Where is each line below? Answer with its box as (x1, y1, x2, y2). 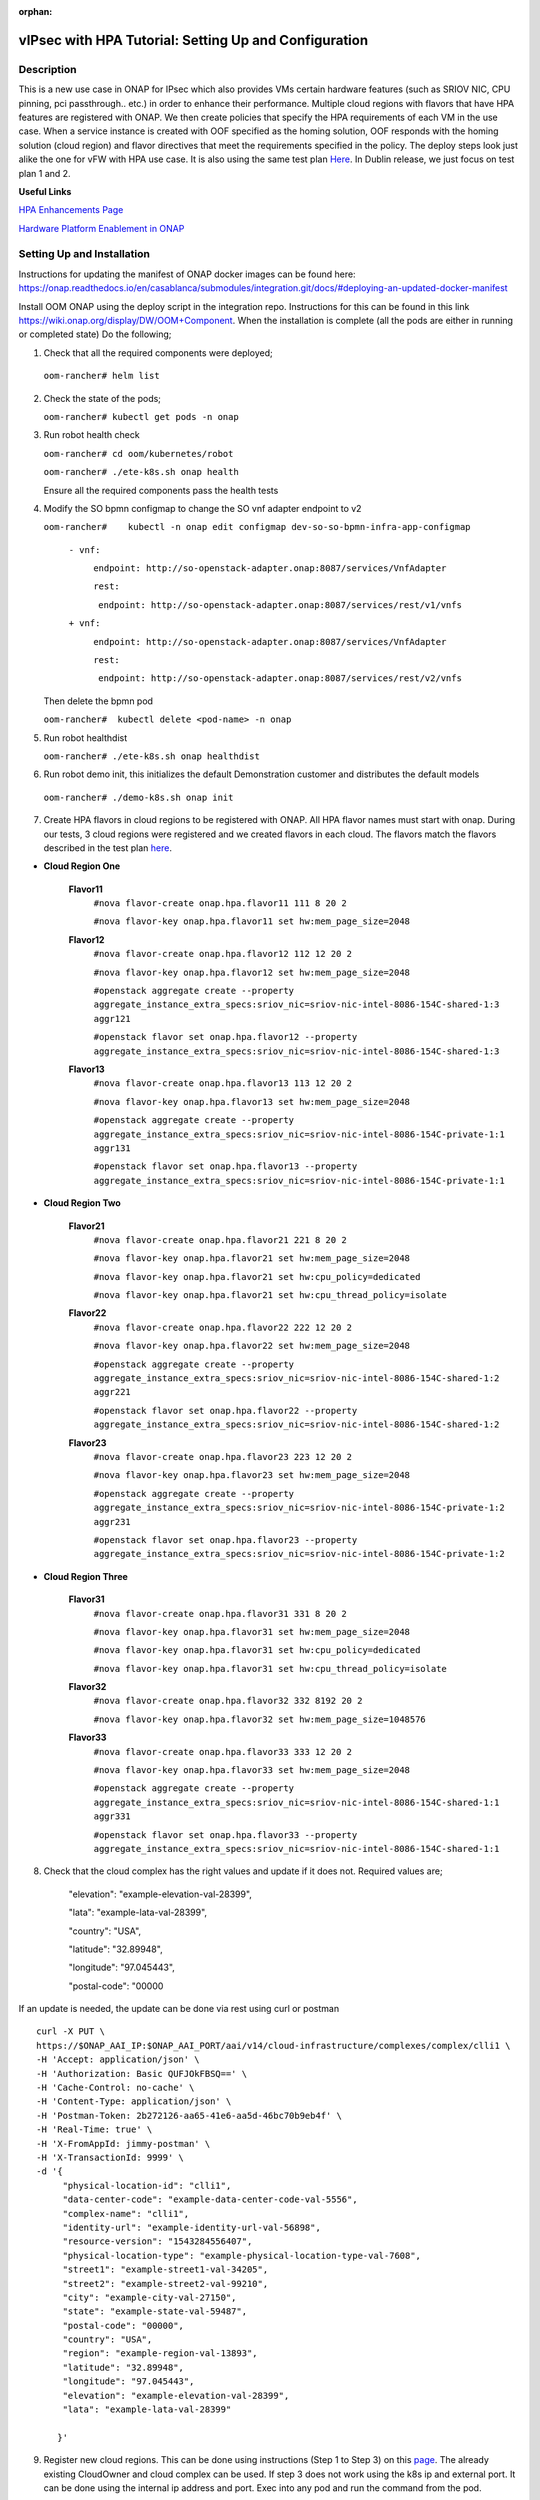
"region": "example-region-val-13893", (62, 2348, 259, 2359)
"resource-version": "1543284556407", (62, 2236, 253, 2247)
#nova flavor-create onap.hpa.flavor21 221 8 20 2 (93, 1234, 347, 1245)
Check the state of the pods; (43, 392, 162, 404)
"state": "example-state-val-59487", (62, 2306, 248, 2317)
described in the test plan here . (43, 841, 172, 854)
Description (18, 62, 77, 76)
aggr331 (93, 1811, 132, 1822)
